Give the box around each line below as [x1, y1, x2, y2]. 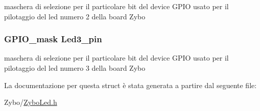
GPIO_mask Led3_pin [4, 33, 102, 45]
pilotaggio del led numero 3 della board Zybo [4, 63, 146, 73]
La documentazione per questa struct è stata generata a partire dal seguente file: [4, 79, 257, 90]
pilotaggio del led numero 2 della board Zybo [4, 11, 146, 21]
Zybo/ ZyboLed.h [4, 97, 57, 107]
